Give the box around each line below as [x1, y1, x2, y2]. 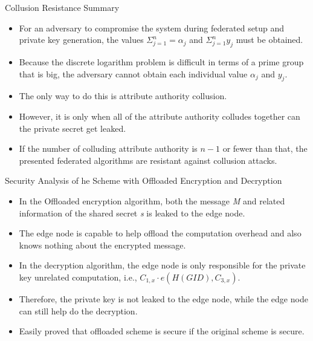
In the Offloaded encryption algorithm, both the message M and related [19, 194, 285, 207]
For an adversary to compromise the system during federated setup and [19, 21, 285, 34]
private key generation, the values [19, 33, 144, 46]
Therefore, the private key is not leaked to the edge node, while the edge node [19, 292, 308, 305]
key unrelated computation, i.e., [19, 270, 137, 283]
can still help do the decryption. [19, 304, 138, 317]
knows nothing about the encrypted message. [19, 238, 186, 251]
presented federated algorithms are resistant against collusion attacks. [19, 154, 277, 166]
